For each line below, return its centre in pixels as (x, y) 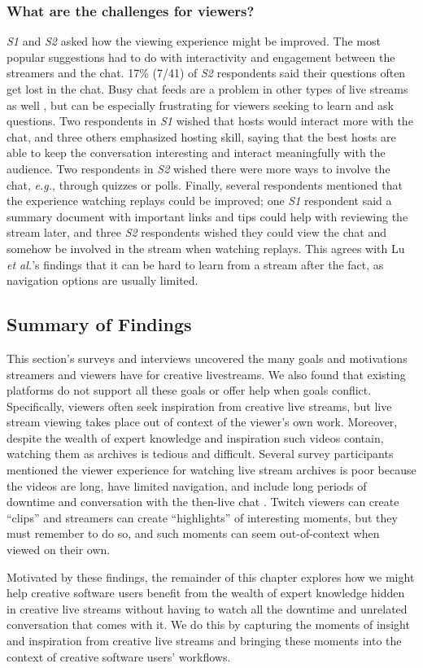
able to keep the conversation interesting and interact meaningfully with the (196, 153)
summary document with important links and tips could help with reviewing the (207, 216)
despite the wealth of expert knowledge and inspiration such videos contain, (195, 437)
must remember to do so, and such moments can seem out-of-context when (193, 533)
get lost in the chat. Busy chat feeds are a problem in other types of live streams (207, 89)
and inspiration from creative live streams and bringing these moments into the (204, 641)
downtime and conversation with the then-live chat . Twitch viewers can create (203, 502)
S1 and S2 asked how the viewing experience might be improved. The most (194, 41)
